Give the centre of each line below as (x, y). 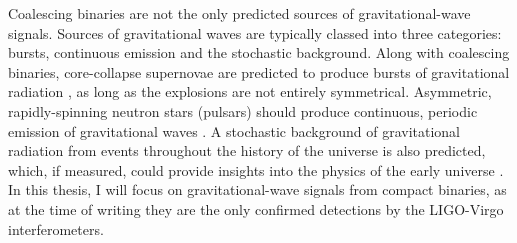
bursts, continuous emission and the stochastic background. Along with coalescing (259, 52)
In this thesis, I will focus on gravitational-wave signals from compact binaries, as (257, 189)
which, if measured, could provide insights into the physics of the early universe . (256, 169)
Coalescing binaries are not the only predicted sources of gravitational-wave (239, 13)
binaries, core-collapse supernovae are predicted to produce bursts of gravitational (259, 71)
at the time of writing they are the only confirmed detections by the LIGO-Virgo (256, 208)
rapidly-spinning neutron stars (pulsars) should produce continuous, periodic (243, 110)
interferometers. (56, 228)
